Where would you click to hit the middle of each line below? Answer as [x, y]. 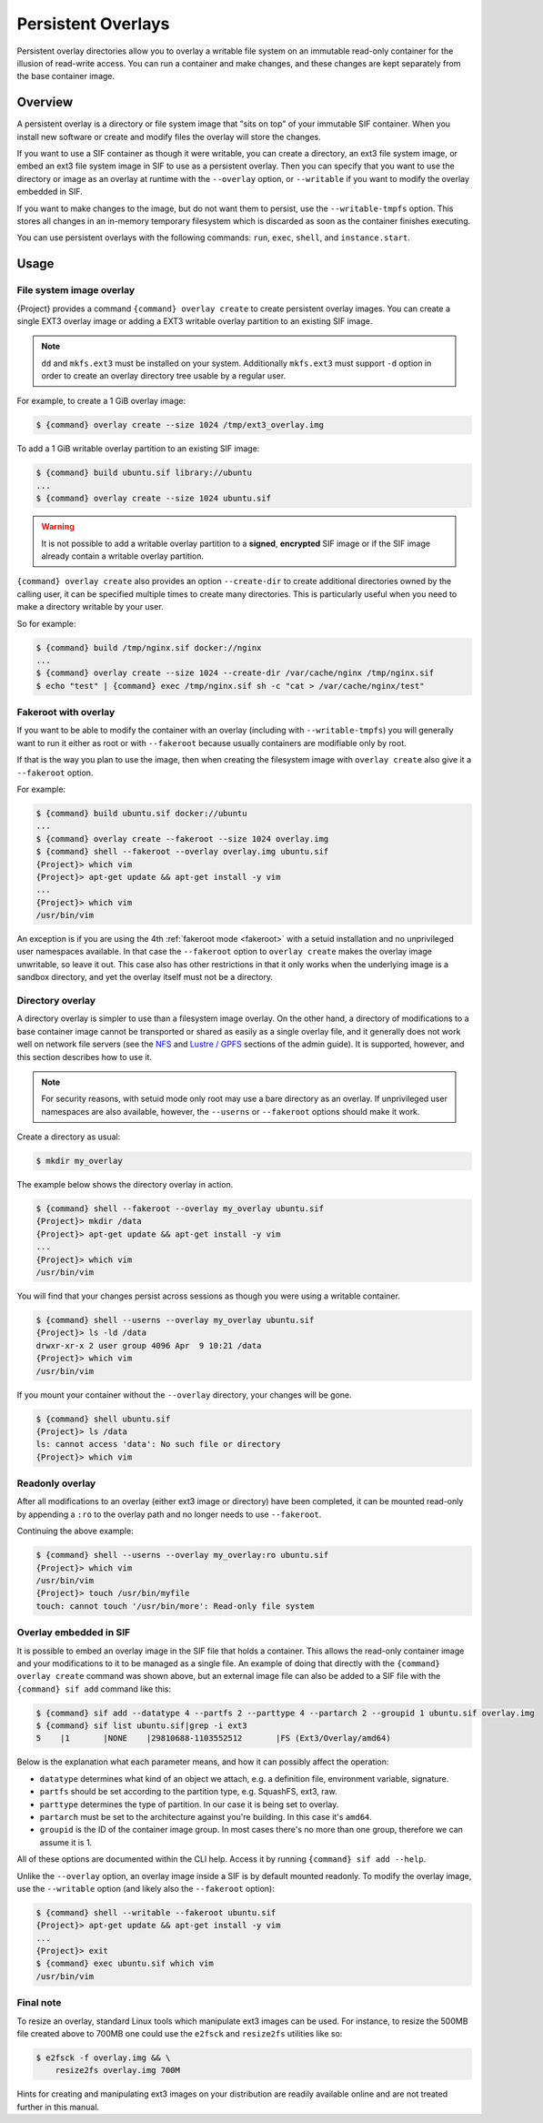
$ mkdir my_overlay [79, 1161]
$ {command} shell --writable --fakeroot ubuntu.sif [156, 1912]
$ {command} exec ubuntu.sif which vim [125, 1964]
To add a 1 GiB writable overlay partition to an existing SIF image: [138, 449]
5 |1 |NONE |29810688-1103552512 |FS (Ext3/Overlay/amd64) [213, 1739]
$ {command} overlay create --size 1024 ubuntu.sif [154, 499]
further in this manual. [58, 2107]
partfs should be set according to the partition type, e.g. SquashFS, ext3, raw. [188, 1792]
